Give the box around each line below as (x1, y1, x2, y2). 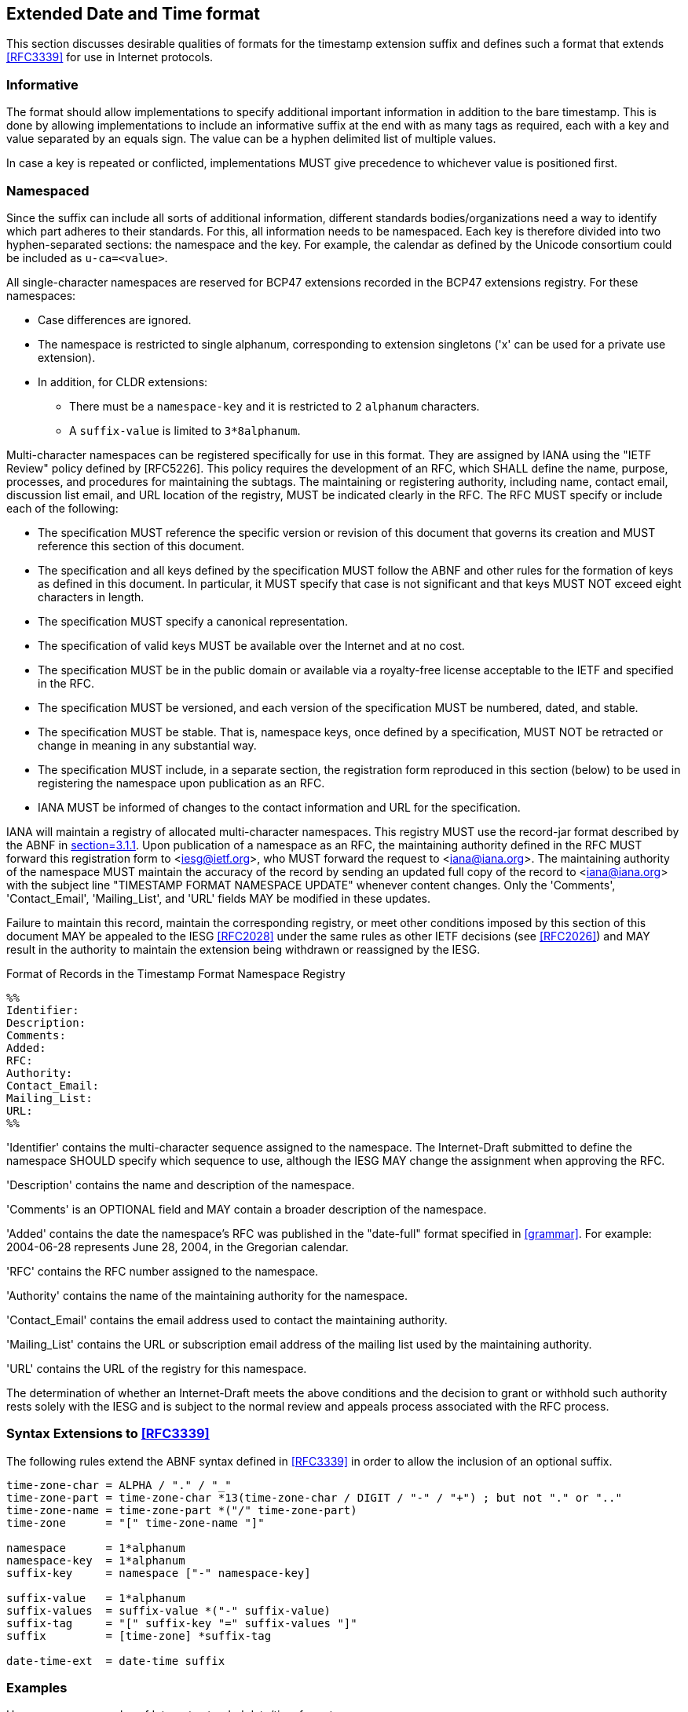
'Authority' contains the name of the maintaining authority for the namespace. (6, 1288, 408, 1302)
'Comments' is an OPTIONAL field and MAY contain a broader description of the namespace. (6, 1202, 487, 1216)
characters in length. (38, 590, 145, 604)
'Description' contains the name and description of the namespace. (6, 1177, 355, 1192)
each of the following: (6, 501, 119, 515)
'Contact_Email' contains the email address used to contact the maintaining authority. (6, 1312, 448, 1327)
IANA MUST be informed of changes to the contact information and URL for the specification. (38, 800, 521, 814)
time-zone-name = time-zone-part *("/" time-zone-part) (6, 1503, 357, 1517)
